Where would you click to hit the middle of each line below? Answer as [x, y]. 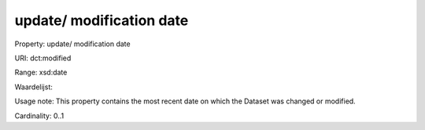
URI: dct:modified [43, 58]
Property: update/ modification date [72, 44]
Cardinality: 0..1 [39, 116]
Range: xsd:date [41, 72]
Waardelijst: [33, 87]
